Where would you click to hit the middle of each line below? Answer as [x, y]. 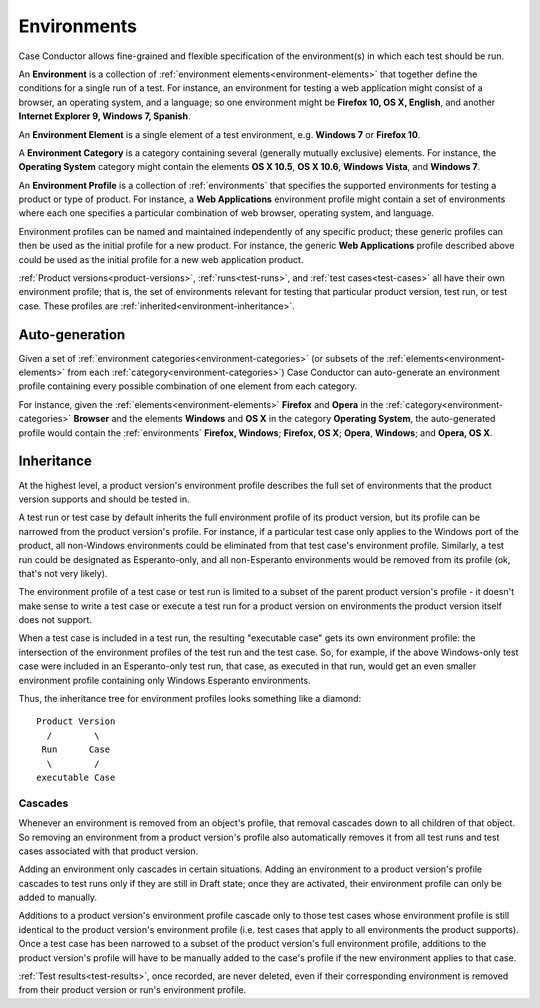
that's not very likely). [63, 573]
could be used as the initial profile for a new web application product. [161, 259]
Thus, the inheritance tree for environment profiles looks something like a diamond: [190, 699]
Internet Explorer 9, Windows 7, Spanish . [104, 116]
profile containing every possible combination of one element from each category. [188, 386]
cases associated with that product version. [108, 851]
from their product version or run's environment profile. [132, 990]
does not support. [55, 620]
